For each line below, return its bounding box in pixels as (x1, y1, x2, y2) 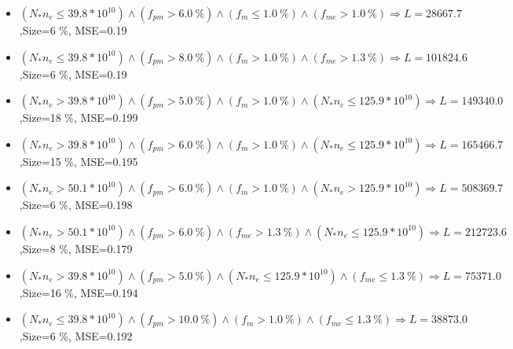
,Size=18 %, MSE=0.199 (19, 109, 138, 126)
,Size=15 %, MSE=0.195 (19, 152, 138, 169)
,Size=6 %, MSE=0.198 (19, 197, 133, 213)
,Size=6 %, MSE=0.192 (19, 328, 133, 344)
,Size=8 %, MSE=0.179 (19, 240, 133, 256)
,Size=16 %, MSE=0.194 (19, 284, 138, 300)
